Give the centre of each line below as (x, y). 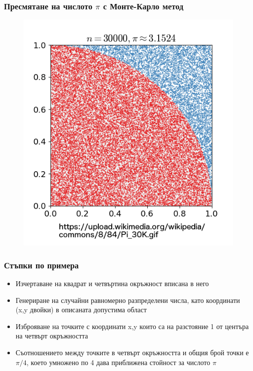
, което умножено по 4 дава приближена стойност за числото (118, 362)
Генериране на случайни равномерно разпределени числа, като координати (128, 300)
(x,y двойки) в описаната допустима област (81, 310)
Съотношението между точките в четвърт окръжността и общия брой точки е (132, 352)
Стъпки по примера (42, 265)
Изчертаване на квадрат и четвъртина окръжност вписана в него (112, 283)
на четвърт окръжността (52, 336)
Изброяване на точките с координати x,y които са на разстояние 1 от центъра (132, 326)
